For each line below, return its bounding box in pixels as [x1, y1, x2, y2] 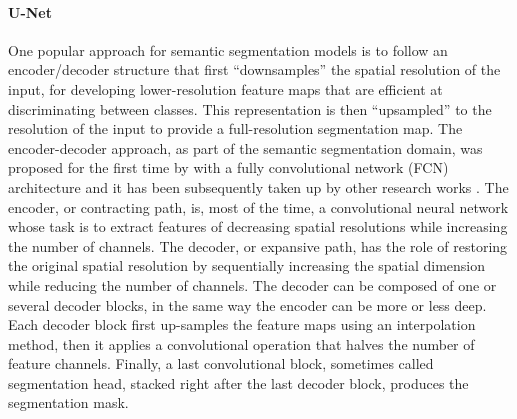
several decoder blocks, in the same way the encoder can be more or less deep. [8, 294, 487, 315]
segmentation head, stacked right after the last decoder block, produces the [8, 372, 469, 393]
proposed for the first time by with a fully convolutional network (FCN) [8, 157, 449, 178]
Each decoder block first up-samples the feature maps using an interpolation [8, 314, 476, 335]
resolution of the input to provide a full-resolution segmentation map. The [8, 118, 463, 139]
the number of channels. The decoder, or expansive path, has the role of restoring [8, 235, 508, 256]
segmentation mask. [8, 392, 129, 413]
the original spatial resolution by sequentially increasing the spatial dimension [8, 255, 486, 276]
